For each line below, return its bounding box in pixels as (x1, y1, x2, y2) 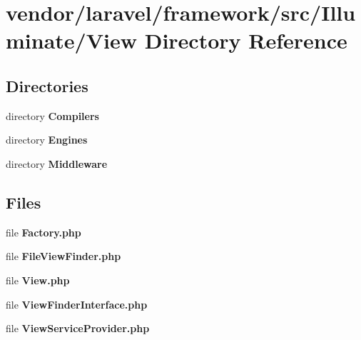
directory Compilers (6, 108, 99, 123)
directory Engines (6, 132, 88, 147)
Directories (6, 74, 88, 96)
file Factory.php (6, 224, 81, 239)
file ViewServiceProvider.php (6, 321, 150, 336)
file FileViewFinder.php (6, 249, 121, 264)
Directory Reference (144, 26, 347, 55)
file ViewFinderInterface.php (6, 296, 148, 311)
